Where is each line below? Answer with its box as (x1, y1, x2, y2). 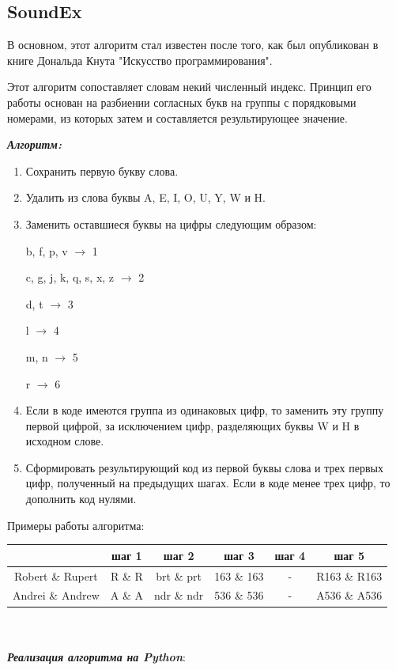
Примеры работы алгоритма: (7, 517, 145, 533)
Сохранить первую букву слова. (25, 162, 179, 179)
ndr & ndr (153, 587, 204, 604)
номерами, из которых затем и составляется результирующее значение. (7, 109, 348, 126)
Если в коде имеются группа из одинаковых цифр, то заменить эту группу (25, 402, 384, 418)
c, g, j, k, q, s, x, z (25, 269, 115, 286)
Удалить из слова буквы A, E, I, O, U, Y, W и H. (25, 189, 266, 206)
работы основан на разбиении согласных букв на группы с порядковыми (7, 93, 356, 110)
